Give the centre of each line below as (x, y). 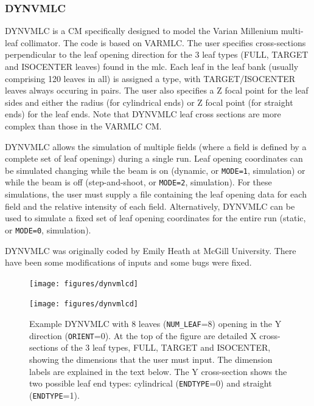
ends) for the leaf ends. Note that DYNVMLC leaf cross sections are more (143, 114)
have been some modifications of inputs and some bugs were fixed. (128, 262)
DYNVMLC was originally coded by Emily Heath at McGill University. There (151, 250)
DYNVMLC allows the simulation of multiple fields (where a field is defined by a (156, 146)
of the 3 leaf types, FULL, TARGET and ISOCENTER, (166, 347)
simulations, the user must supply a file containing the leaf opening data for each (156, 194)
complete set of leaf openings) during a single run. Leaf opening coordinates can (154, 158)
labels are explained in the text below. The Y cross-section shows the (158, 371)
